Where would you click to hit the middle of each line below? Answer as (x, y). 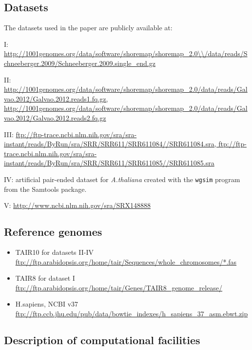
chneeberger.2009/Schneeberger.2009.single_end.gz (80, 63)
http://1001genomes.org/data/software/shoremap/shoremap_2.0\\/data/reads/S (126, 53)
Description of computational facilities (102, 340)
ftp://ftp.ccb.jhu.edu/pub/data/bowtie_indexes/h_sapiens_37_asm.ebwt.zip (132, 313)
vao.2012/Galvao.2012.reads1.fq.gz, (56, 98)
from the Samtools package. (45, 189)
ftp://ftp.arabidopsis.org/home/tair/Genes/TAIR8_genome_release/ (119, 287)
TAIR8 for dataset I (45, 278)
